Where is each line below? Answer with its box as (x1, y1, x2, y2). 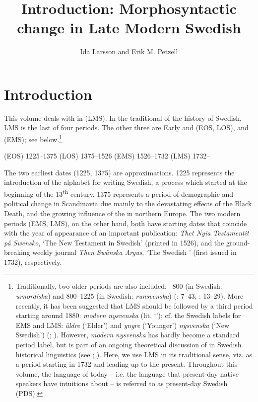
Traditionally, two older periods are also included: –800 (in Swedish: (15, 281, 222, 291)
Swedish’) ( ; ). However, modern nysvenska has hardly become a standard (15, 329, 240, 340)
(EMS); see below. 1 (4, 133, 62, 144)
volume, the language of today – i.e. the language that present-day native (15, 368, 239, 379)
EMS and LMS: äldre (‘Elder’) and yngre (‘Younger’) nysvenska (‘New (15, 320, 230, 330)
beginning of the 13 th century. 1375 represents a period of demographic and (4, 187, 234, 199)
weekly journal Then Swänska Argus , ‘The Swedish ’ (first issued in (32, 247, 237, 257)
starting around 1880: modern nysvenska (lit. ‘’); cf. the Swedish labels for (15, 310, 241, 321)
